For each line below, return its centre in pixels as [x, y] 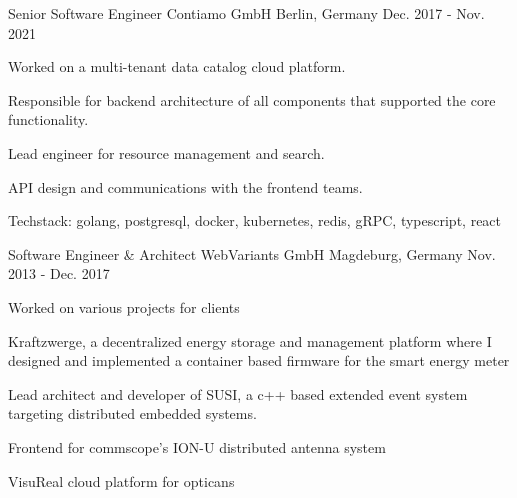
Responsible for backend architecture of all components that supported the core [252, 99]
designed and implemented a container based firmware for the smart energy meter [259, 360]
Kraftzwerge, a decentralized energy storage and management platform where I [250, 340]
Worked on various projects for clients [124, 306]
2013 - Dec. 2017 [59, 273]
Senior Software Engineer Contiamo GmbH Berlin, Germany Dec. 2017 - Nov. [246, 13]
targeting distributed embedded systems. [132, 413]
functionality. [48, 119]
